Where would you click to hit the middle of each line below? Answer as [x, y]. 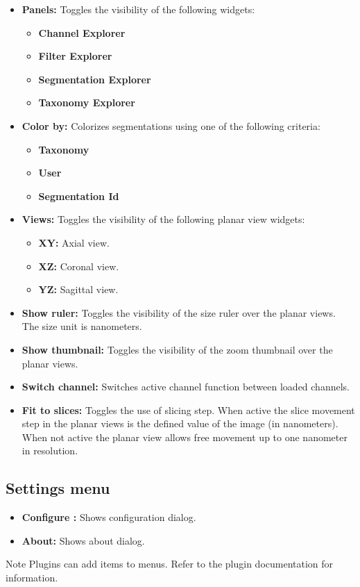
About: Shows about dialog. [83, 540]
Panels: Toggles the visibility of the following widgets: [138, 9]
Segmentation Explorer [95, 79]
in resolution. [50, 450]
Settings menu [58, 488]
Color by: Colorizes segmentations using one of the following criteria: [171, 125]
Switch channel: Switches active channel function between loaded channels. [186, 387]
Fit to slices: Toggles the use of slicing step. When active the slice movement [188, 410]
